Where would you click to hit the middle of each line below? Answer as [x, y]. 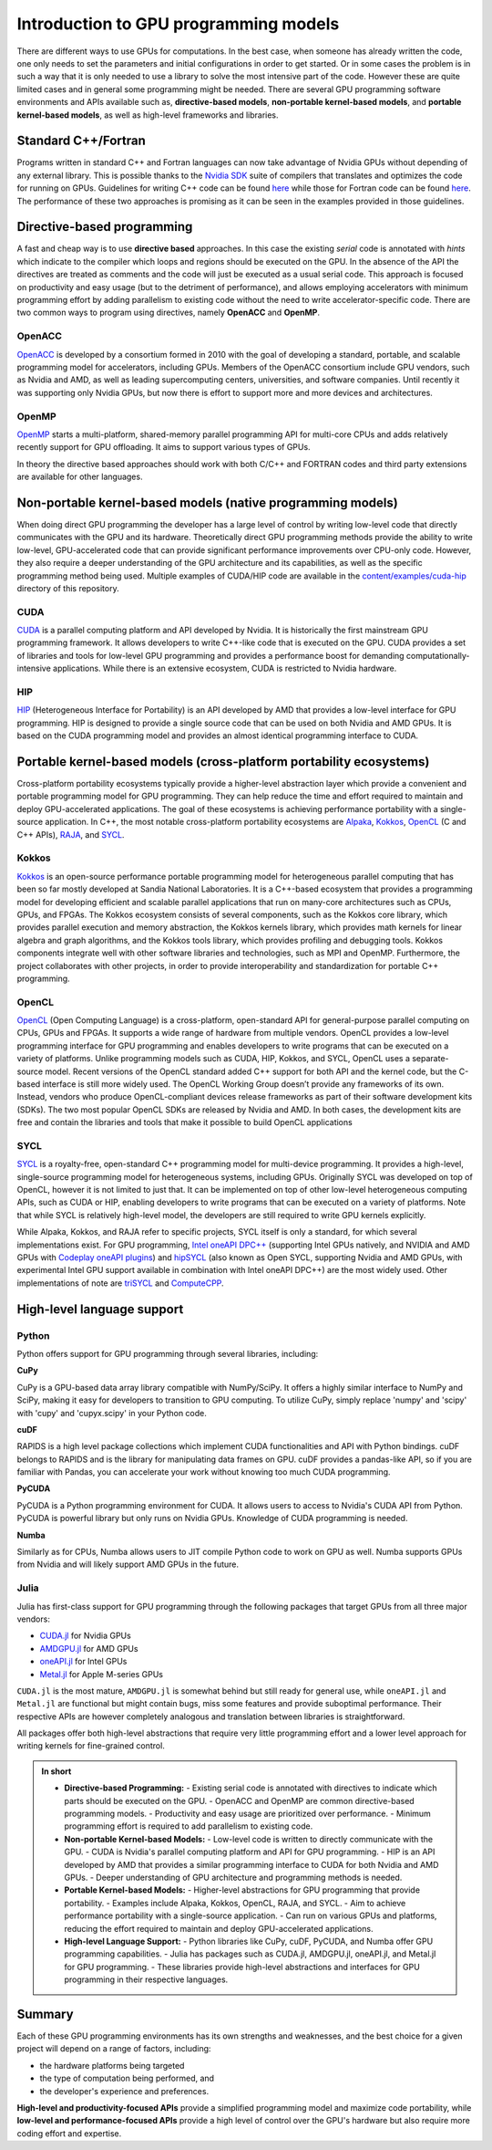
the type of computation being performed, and [127, 2078]
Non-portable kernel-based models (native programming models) [207, 502]
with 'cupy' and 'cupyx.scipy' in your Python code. [112, 1413]
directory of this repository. [68, 588]
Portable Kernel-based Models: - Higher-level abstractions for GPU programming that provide [242, 1890]
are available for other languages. [80, 477]
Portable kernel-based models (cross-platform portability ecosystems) [223, 762]
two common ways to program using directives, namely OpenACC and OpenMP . [169, 313]
